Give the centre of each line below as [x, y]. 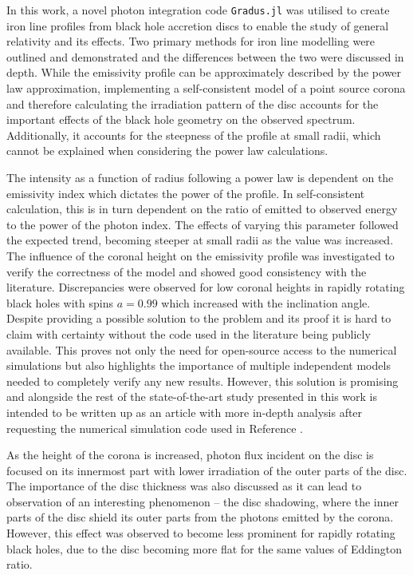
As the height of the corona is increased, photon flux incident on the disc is [190, 455]
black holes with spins [60, 302]
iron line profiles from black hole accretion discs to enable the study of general [198, 25]
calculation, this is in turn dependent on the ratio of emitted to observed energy [202, 209]
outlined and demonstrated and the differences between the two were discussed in [205, 56]
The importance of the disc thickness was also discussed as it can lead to [184, 486]
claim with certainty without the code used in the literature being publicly [189, 333]
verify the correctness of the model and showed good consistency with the [187, 271]
